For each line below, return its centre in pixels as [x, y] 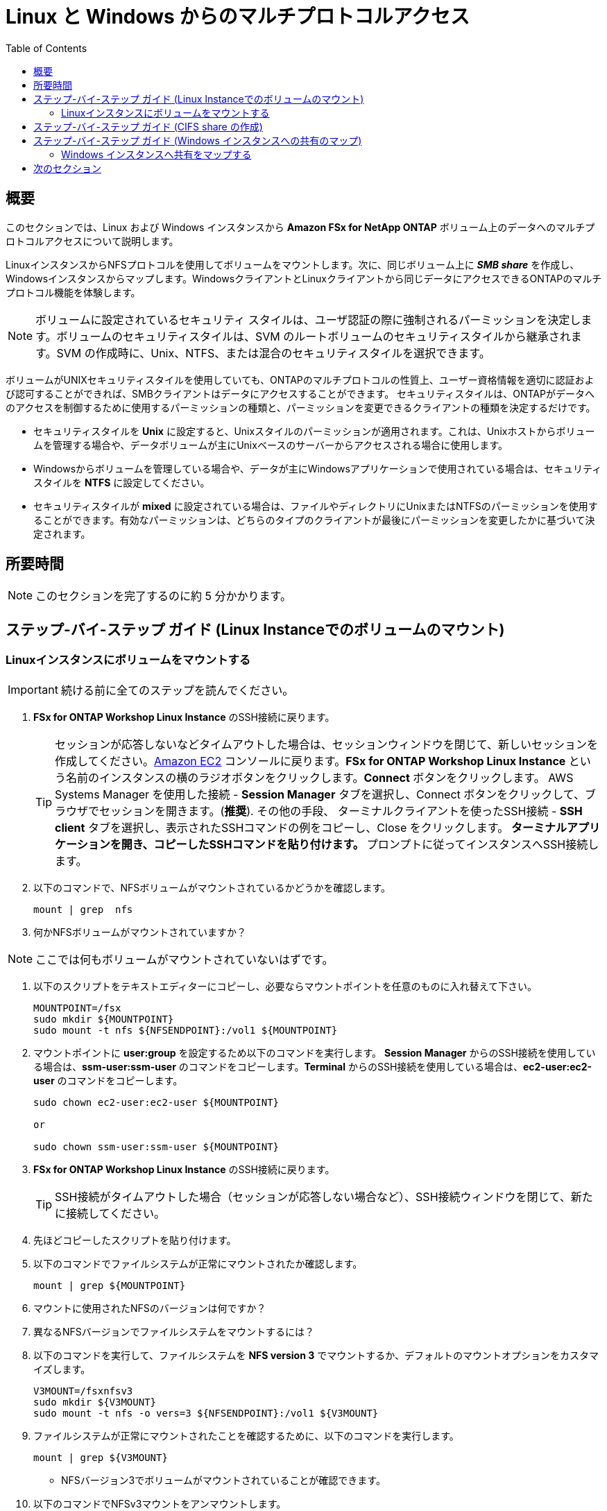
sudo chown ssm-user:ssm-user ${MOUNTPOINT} [156, 1146]
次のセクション [67, 168]
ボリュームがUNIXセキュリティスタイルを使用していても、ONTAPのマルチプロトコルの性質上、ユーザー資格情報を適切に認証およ [300, 379]
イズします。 [62, 1369]
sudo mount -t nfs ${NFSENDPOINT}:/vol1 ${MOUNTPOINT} [186, 1030]
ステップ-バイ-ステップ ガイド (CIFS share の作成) [148, 126]
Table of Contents [46, 48]
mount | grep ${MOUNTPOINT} [110, 1285]
